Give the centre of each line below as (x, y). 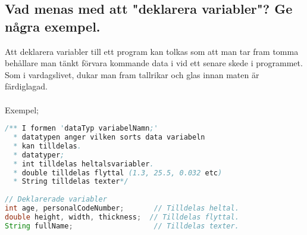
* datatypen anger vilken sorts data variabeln (109, 137)
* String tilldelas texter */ (71, 182)
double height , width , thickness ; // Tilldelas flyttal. (122, 217)
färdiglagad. (26, 86)
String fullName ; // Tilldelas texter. (122, 226)
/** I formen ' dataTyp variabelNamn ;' (82, 129)
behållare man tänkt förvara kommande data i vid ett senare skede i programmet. (154, 63)
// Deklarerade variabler (56, 200)
